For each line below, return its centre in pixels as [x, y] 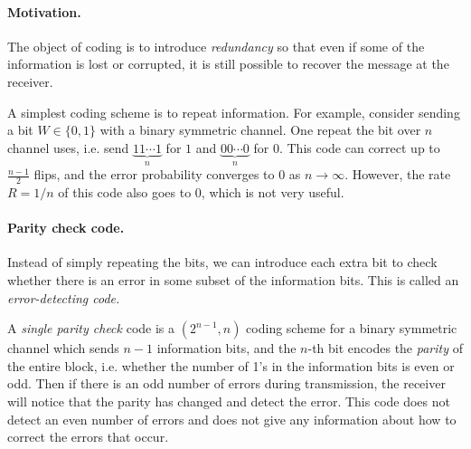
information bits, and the [226, 348]
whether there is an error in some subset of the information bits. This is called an [233, 280]
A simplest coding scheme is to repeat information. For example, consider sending [234, 112]
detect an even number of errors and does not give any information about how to [232, 419]
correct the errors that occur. [88, 437]
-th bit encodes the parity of [385, 348]
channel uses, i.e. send [68, 147]
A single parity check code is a [91, 328]
